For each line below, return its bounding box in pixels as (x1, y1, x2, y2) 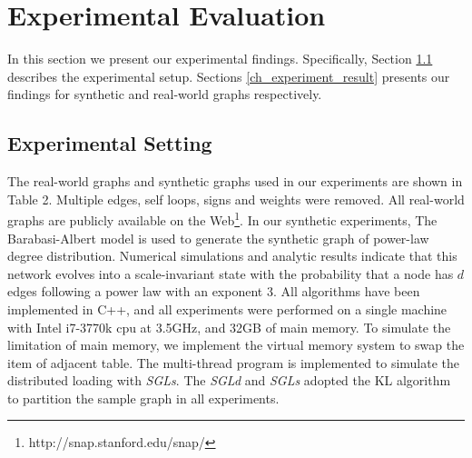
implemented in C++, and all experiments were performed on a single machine (7, 299, 447, 318)
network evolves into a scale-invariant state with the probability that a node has (7, 264, 454, 283)
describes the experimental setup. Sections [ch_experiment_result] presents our (7, 66, 450, 85)
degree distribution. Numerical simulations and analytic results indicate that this (7, 246, 457, 265)
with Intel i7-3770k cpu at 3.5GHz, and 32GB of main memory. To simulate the (7, 317, 451, 336)
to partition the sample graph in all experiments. (7, 388, 280, 407)
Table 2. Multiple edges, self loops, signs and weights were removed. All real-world (7, 189, 465, 208)
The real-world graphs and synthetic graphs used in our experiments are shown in (7, 172, 463, 191)
